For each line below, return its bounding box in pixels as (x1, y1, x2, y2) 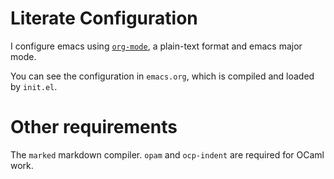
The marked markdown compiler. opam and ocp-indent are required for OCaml (10, 148, 325, 161)
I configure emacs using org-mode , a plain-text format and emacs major (10, 40, 303, 52)
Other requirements (10, 116, 178, 139)
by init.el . (10, 80, 58, 92)
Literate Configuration (10, 7, 198, 30)
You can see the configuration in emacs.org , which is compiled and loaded (10, 70, 315, 82)
